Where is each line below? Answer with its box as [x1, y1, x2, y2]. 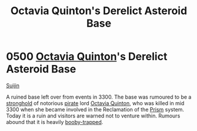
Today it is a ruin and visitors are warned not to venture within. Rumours [6, 112, 181, 119]
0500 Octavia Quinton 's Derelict [6, 50, 168, 63]
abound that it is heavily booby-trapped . [6, 118, 103, 125]
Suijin [6, 81, 19, 89]
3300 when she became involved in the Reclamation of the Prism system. [6, 106, 184, 113]
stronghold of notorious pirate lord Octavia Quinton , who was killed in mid [6, 99, 185, 107]
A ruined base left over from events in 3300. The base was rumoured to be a [6, 93, 192, 100]
